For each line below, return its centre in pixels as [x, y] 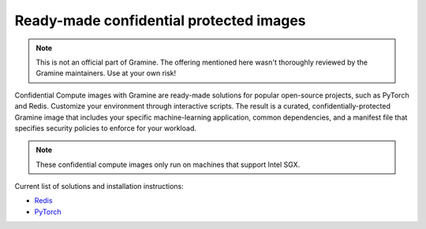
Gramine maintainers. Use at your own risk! [106, 73]
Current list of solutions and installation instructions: [99, 187]
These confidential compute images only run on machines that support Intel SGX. [168, 164]
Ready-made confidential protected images [160, 20]
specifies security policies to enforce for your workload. [106, 128]
